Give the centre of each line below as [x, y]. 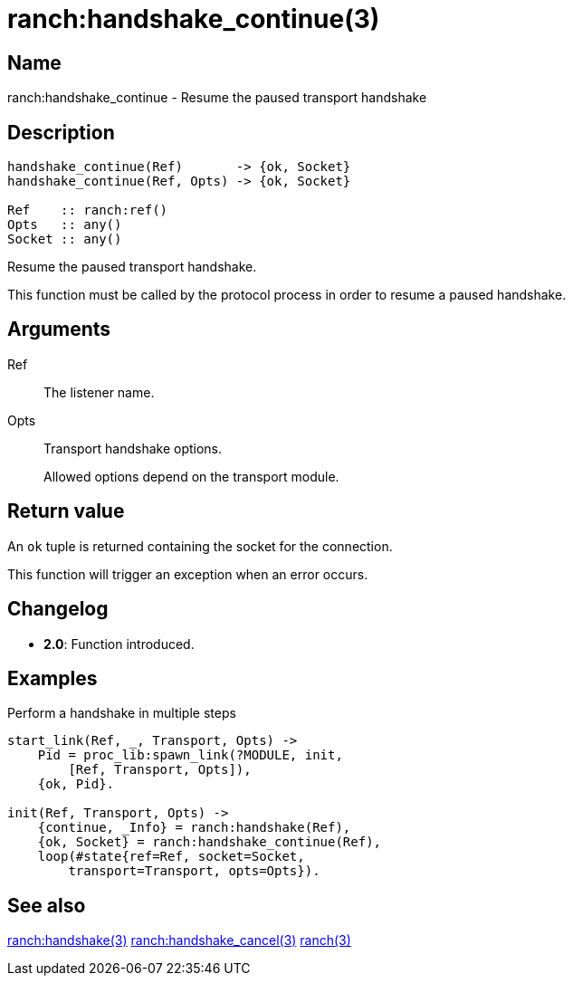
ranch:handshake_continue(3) [194, 19]
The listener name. [99, 392]
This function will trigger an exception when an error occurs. [188, 574]
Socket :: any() [65, 239]
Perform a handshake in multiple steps [122, 713]
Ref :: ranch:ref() [88, 210]
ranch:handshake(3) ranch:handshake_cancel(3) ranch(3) [179, 940]
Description [61, 132]
